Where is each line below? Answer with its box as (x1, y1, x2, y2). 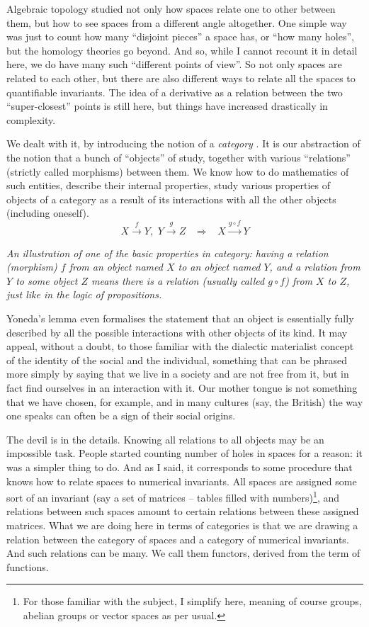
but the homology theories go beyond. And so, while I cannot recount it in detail (6, 43, 358, 57)
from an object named (69, 259, 163, 274)
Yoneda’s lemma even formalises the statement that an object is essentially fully (6, 311, 354, 326)
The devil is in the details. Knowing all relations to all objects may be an (6, 431, 324, 446)
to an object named (178, 259, 261, 274)
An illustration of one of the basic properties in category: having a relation (6, 245, 329, 260)
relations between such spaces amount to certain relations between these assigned (6, 504, 359, 519)
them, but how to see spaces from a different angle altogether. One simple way (6, 15, 347, 30)
